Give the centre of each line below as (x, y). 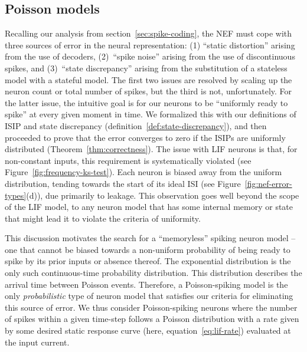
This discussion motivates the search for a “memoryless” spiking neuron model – (150, 238)
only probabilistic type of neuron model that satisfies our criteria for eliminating (149, 296)
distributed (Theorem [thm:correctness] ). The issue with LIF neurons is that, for (151, 149)
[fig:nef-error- (268, 183)
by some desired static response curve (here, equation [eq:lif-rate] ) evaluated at (148, 330)
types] (16, 195)
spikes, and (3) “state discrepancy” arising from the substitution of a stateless (146, 68)
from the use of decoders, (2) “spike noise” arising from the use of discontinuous (150, 56)
